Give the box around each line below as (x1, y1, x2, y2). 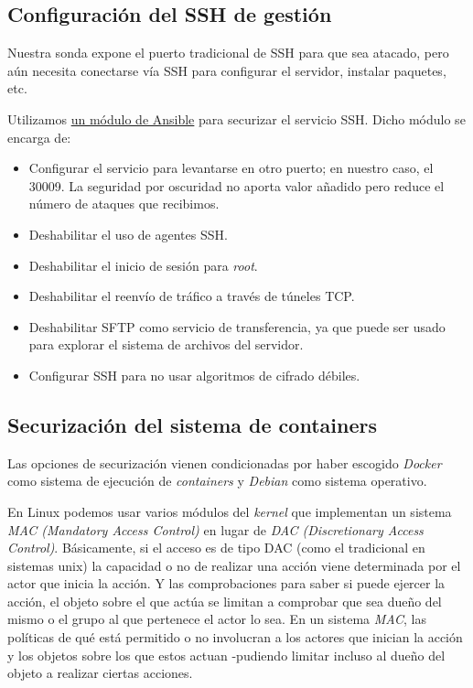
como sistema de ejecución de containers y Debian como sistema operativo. (7, 471, 427, 490)
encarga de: (7, 127, 71, 146)
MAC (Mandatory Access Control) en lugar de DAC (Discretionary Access (7, 520, 424, 539)
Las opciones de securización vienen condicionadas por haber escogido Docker (7, 453, 442, 472)
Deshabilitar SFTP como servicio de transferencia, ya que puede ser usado (28, 317, 446, 336)
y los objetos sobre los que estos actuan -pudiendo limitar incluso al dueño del (7, 645, 446, 664)
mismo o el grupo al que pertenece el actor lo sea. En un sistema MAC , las (7, 609, 426, 629)
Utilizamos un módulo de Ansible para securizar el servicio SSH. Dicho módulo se (7, 109, 466, 128)
